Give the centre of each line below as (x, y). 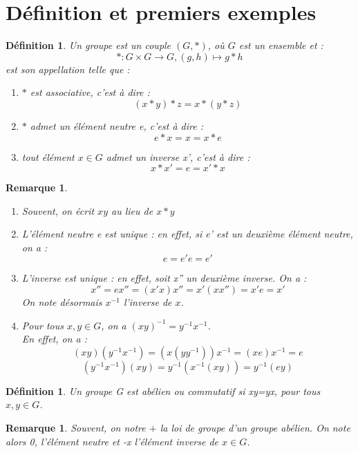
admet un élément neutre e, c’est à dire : (116, 125)
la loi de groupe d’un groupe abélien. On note (255, 428)
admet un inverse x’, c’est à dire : (178, 156)
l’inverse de (148, 302)
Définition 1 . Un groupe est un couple (88, 45)
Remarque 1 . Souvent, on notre (76, 428)
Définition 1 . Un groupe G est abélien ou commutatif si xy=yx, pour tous (163, 391)
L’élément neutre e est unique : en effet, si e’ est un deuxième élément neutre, (187, 234)
